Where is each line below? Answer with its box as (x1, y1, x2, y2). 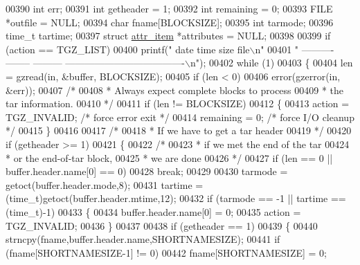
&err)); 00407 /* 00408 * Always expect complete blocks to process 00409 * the (6, 82, 344, 97)
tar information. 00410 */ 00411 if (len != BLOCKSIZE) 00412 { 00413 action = (6, 96, 350, 111)
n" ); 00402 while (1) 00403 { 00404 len (190, 55, 353, 70)
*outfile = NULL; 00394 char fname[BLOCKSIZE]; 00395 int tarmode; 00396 (6, 15, 334, 29)
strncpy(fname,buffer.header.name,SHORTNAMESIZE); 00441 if (6, 232, 280, 246)
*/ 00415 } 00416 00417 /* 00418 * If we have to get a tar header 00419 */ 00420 (6, 123, 352, 138)
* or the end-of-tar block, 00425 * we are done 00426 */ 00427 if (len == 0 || (6, 150, 333, 165)
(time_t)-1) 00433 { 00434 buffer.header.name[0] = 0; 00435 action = (6, 204, 301, 219)
